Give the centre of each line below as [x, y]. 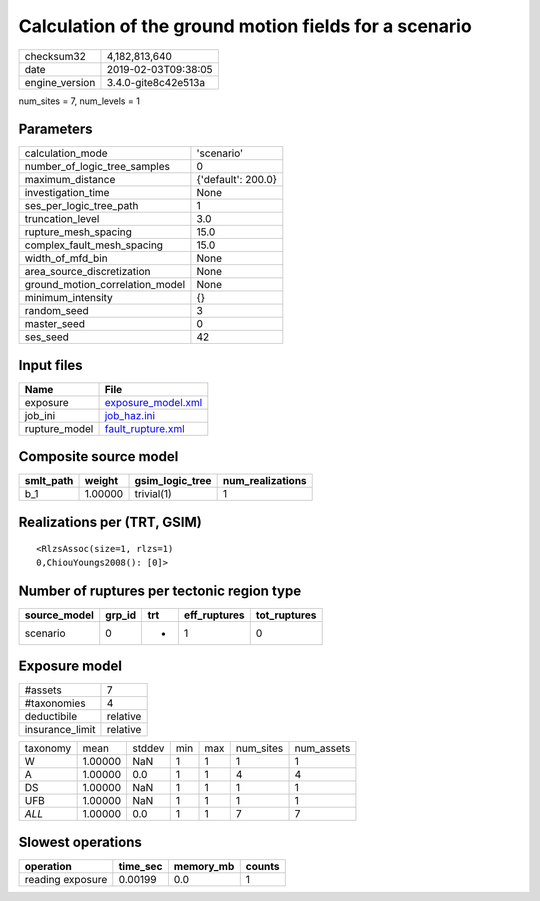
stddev [148, 748]
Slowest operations [80, 841]
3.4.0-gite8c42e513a [155, 82]
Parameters [55, 129]
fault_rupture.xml [144, 428]
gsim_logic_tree [173, 481]
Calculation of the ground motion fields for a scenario [245, 26]
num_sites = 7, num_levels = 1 [79, 101]
